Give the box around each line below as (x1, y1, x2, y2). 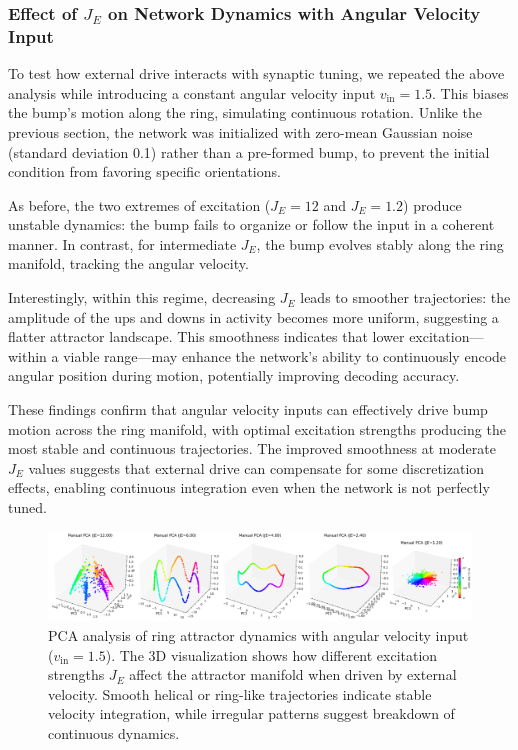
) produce (403, 194, 462, 215)
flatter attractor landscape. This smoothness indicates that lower (8, 326, 405, 347)
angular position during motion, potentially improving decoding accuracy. (8, 365, 460, 386)
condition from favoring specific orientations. (8, 161, 281, 182)
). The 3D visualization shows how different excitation (105, 644, 438, 665)
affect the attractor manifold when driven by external (129, 664, 457, 685)
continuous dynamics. (48, 723, 180, 744)
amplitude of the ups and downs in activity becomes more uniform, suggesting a (8, 306, 499, 327)
